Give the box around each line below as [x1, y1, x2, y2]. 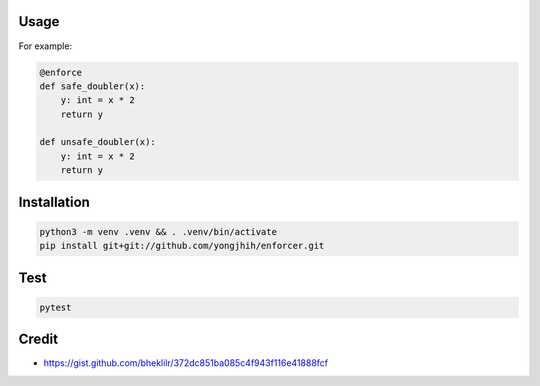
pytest [39, 301, 72, 313]
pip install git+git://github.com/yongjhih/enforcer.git [39, 240, 325, 252]
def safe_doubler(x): [39, 80, 146, 92]
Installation [18, 193, 90, 210]
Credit [18, 331, 59, 348]
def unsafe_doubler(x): [39, 136, 157, 148]
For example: [18, 40, 73, 52]
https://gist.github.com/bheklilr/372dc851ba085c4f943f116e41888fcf [43, 357, 329, 369]
